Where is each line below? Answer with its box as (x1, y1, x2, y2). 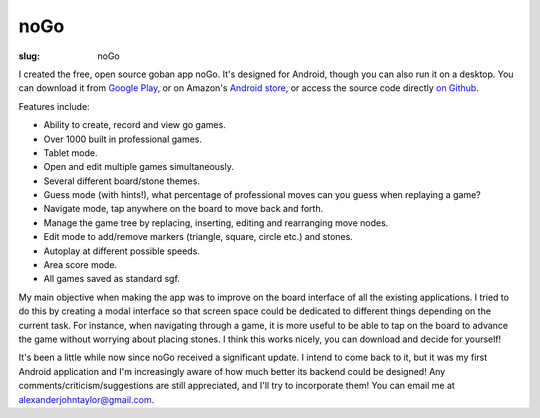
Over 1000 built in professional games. (43, 133, 203, 145)
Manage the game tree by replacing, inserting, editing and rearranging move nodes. (43, 216, 389, 229)
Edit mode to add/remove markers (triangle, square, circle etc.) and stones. (43, 231, 354, 243)
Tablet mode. (43, 146, 98, 159)
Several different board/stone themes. (43, 175, 200, 187)
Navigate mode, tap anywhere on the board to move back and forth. (43, 203, 324, 215)
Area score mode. (43, 259, 118, 271)
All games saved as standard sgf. (43, 273, 180, 285)
